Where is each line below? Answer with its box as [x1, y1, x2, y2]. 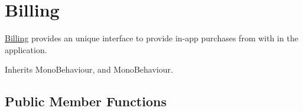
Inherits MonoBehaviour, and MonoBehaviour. [5, 63, 173, 76]
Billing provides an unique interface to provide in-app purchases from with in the [5, 32, 298, 44]
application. [5, 43, 47, 56]
